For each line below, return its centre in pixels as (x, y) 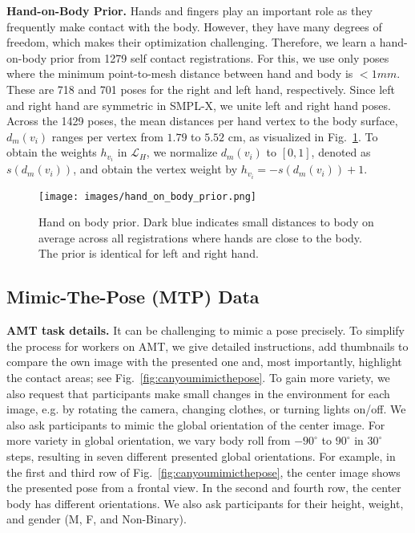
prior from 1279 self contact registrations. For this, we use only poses (220, 57)
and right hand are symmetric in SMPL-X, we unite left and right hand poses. (199, 105)
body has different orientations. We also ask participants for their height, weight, (205, 503)
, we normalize (182, 152)
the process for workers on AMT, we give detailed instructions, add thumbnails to (207, 346)
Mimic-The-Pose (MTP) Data (133, 297)
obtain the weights (52, 152)
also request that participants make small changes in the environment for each (198, 393)
